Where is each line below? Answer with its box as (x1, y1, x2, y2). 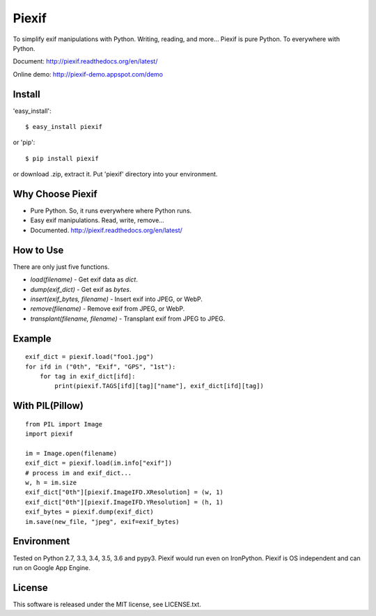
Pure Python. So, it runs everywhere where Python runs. (30, 206, 192, 215)
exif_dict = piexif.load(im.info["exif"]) (25, 459, 173, 467)
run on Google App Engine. (13, 563, 91, 571)
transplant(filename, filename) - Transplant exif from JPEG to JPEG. (30, 314, 226, 323)
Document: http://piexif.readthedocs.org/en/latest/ (13, 57, 158, 66)
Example (13, 332, 52, 344)
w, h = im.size (25, 479, 77, 487)
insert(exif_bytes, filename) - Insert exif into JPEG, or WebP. (30, 295, 203, 303)
